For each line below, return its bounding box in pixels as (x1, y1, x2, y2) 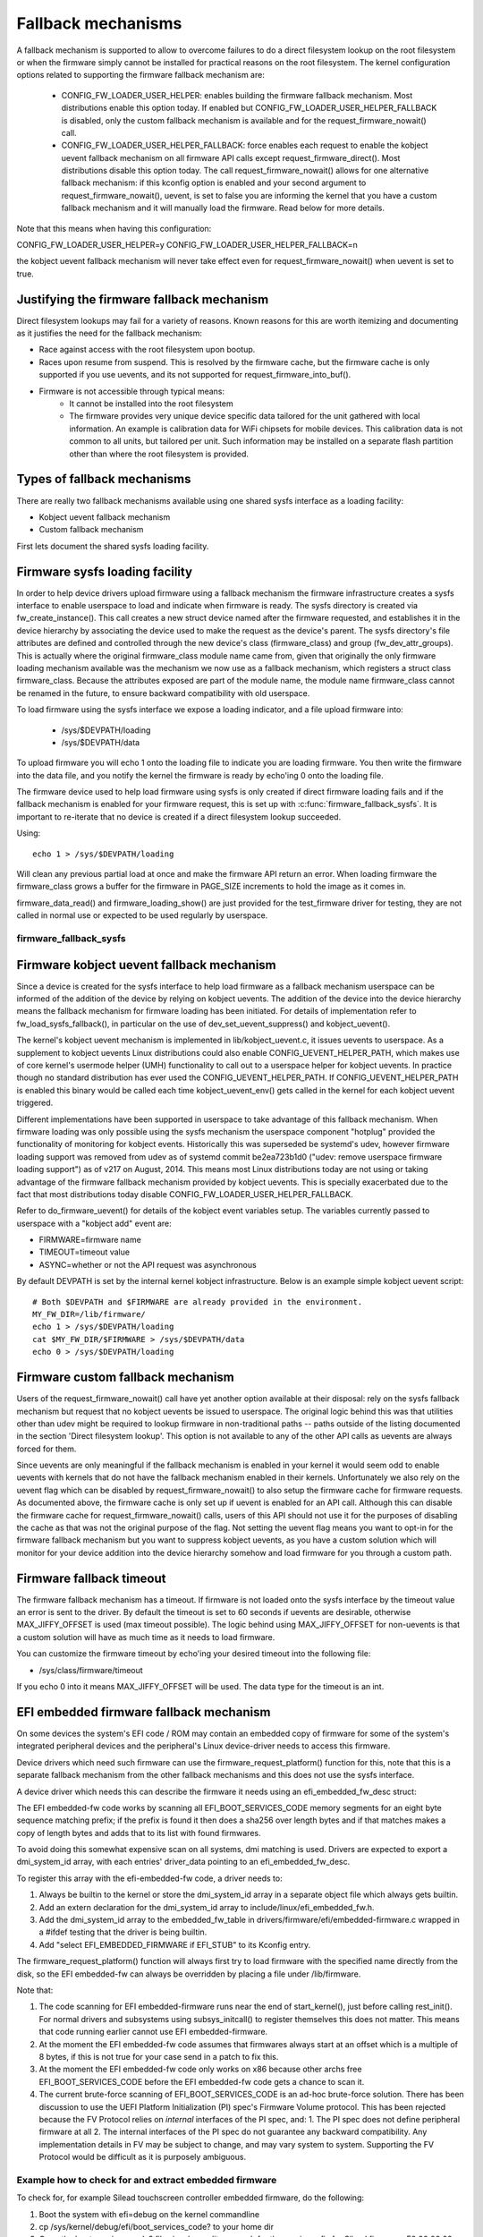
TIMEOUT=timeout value (38, 1246, 130, 1257)
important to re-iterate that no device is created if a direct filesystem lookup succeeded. (16, 811, 342, 822)
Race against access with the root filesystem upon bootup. (38, 344, 256, 355)
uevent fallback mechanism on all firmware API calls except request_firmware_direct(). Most (61, 152, 401, 163)
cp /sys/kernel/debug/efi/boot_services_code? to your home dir (38, 2221, 275, 2232)
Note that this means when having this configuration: (16, 223, 212, 234)
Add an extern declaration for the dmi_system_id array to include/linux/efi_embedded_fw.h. (38, 1901, 375, 1912)
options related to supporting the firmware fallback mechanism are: (16, 70, 266, 81)
